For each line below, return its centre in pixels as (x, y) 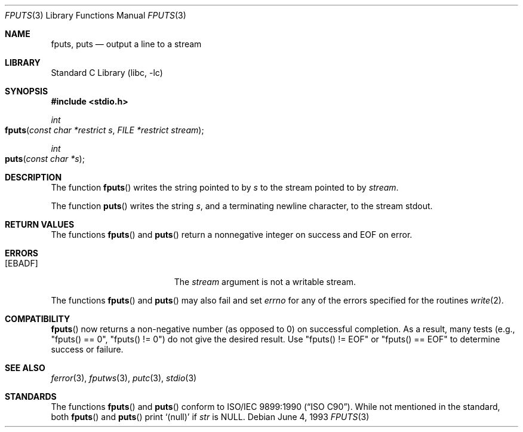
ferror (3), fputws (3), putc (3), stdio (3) (124, 378)
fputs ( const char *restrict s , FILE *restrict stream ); (104, 130)
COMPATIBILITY (38, 319)
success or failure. (87, 349)
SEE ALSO (25, 368)
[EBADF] (21, 263)
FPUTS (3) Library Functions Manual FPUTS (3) (96, 15)
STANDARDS (31, 396)
